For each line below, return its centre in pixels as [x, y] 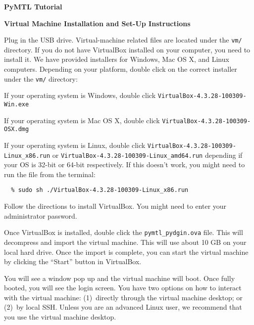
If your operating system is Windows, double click [80, 95]
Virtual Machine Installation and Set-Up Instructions [97, 23]
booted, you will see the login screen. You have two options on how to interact [123, 288]
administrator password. [41, 215]
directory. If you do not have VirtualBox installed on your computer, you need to [127, 49]
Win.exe [17, 104]
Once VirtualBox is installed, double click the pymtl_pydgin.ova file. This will [124, 232]
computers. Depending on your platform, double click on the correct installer [121, 69]
